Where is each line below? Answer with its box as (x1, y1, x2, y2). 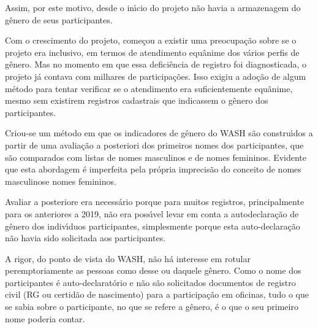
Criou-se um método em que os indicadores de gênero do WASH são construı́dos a (5, 126, 313, 139)
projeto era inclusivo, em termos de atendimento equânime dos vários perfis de (5, 45, 300, 58)
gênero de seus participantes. (5, 13, 113, 26)
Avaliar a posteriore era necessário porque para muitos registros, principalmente (5, 195, 305, 208)
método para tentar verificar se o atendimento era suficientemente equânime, (5, 82, 293, 95)
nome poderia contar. (5, 312, 85, 325)
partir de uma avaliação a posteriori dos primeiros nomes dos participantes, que (5, 138, 304, 151)
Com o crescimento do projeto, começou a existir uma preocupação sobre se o (5, 34, 297, 47)
